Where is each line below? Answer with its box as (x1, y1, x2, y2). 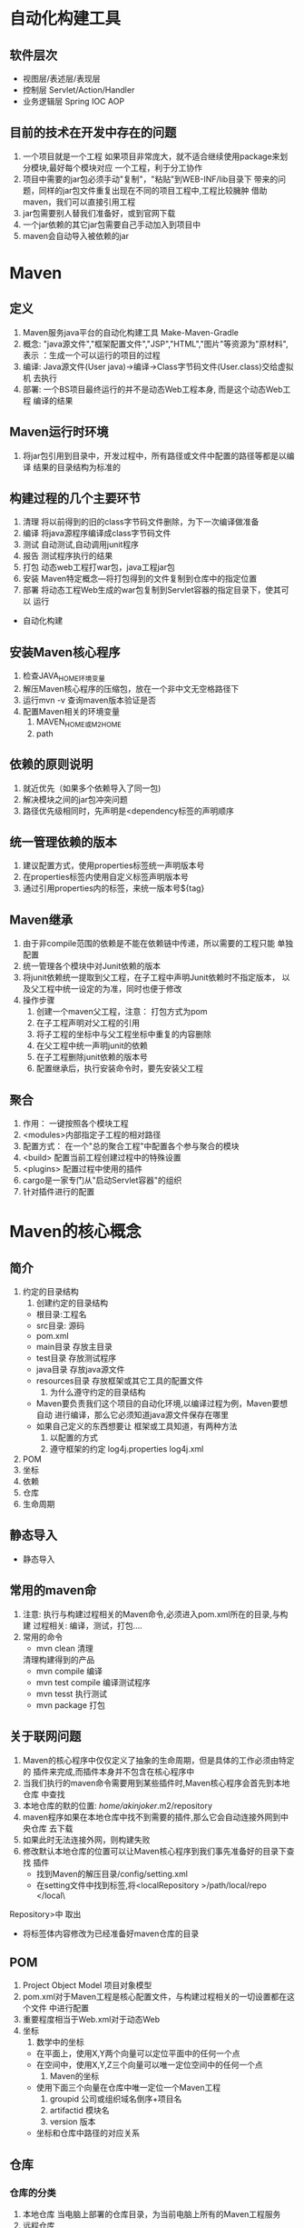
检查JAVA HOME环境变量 (22, 670, 106, 684)
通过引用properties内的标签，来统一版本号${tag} (22, 883, 205, 894)
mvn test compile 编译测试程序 (35, 1676, 152, 1687)
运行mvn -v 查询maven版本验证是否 (22, 694, 157, 705)
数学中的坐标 (35, 2037, 84, 2048)
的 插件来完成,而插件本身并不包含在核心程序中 (22, 1765, 195, 1777)
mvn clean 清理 (35, 1643, 93, 1654)
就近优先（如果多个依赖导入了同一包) (22, 783, 162, 794)
